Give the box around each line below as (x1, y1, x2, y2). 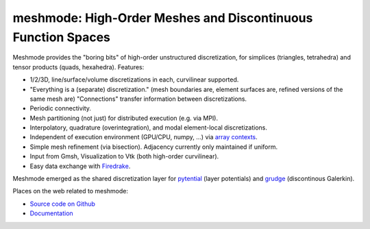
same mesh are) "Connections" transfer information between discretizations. (29, 95, 247, 103)
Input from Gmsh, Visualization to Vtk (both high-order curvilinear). (29, 152, 219, 160)
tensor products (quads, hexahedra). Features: (12, 62, 145, 71)
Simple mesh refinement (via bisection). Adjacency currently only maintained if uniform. (29, 143, 278, 151)
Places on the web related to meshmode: (12, 187, 128, 195)
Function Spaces (12, 29, 111, 45)
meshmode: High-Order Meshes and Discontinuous (12, 10, 313, 25)
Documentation (29, 209, 73, 217)
